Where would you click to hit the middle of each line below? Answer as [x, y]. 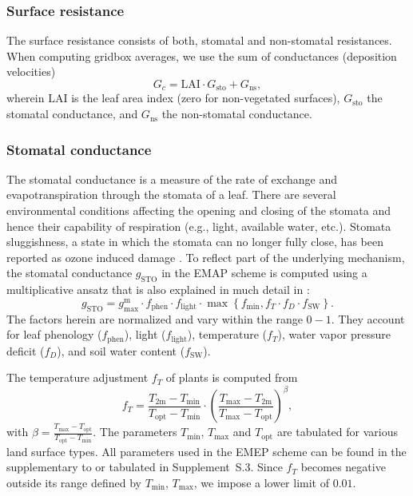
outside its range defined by [74, 482]
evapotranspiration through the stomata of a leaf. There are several [171, 194]
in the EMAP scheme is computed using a [264, 273]
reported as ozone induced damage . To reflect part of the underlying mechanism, [206, 257]
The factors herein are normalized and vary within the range [155, 318]
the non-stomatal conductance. [237, 114]
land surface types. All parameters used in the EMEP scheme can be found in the [206, 451]
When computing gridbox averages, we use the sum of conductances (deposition [202, 56]
